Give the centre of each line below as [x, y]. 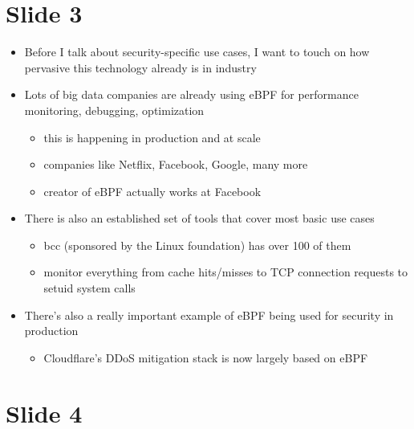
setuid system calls [89, 288]
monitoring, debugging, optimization [114, 110]
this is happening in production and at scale [152, 137]
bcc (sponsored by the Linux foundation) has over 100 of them [197, 245]
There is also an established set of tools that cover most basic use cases [199, 218]
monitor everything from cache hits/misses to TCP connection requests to [226, 272]
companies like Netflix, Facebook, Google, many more [176, 164]
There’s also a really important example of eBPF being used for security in [209, 315]
